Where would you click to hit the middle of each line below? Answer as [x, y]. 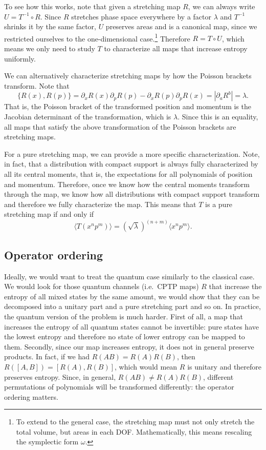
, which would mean [146, 366]
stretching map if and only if [49, 214]
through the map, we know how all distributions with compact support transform [132, 194]
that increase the [235, 286]
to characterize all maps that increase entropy [176, 48]
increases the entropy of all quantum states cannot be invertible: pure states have [131, 326]
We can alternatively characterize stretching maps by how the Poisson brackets [128, 76]
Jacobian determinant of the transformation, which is [88, 116]
